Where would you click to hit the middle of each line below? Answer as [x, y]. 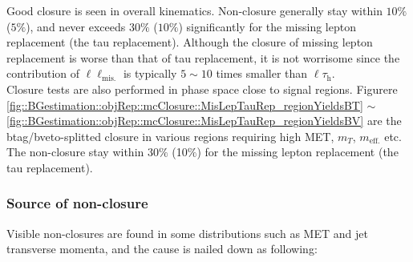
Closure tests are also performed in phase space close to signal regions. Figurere [202, 89]
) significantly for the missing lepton [267, 26]
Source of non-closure [77, 203]
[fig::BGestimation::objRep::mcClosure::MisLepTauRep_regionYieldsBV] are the [204, 121]
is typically [150, 73]
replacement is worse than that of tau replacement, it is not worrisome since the [203, 57]
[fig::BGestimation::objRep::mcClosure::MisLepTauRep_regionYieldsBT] [185, 105]
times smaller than [262, 73]
